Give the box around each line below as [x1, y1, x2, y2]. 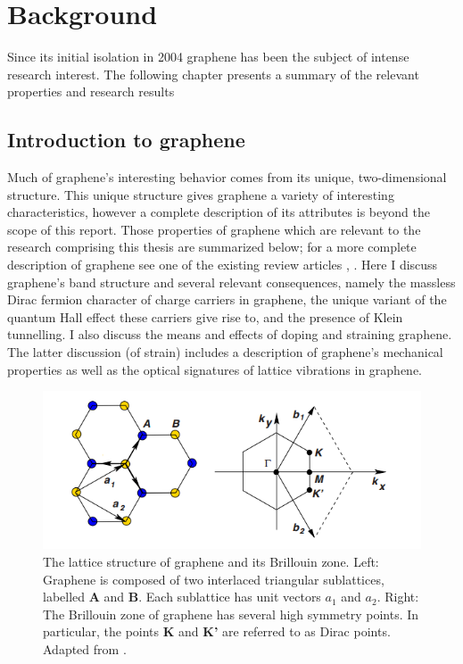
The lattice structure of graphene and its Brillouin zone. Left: [43, 552, 379, 570]
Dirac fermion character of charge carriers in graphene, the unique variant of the [7, 290, 447, 309]
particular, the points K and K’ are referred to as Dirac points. [43, 622, 391, 641]
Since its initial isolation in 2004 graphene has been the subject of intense [7, 47, 409, 66]
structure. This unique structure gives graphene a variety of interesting [7, 185, 394, 203]
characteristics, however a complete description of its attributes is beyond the [7, 203, 430, 221]
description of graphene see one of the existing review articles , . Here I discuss [7, 255, 438, 274]
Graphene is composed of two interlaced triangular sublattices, [43, 569, 384, 588]
